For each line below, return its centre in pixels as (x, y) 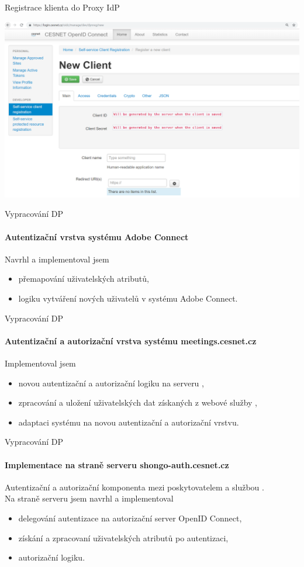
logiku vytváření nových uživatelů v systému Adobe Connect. (128, 298)
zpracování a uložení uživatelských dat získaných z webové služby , (138, 402)
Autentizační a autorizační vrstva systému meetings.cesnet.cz (131, 340)
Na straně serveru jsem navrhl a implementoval (89, 498)
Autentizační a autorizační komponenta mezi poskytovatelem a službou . (134, 487)
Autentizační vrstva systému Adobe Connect (97, 236)
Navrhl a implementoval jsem (57, 259)
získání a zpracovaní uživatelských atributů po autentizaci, (123, 537)
